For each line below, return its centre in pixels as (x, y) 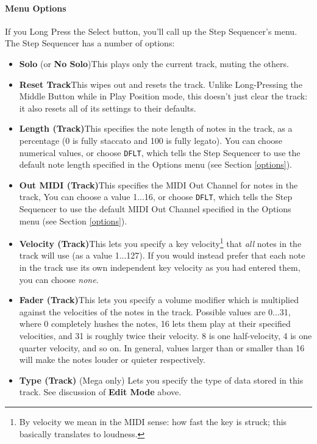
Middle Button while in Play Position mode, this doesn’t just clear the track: (163, 96)
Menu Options (36, 8)
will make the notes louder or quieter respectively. (112, 360)
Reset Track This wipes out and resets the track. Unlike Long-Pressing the (161, 84)
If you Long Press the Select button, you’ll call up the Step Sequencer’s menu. (151, 31)
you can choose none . (59, 279)
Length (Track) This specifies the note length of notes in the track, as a (156, 128)
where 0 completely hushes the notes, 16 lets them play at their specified (155, 324)
